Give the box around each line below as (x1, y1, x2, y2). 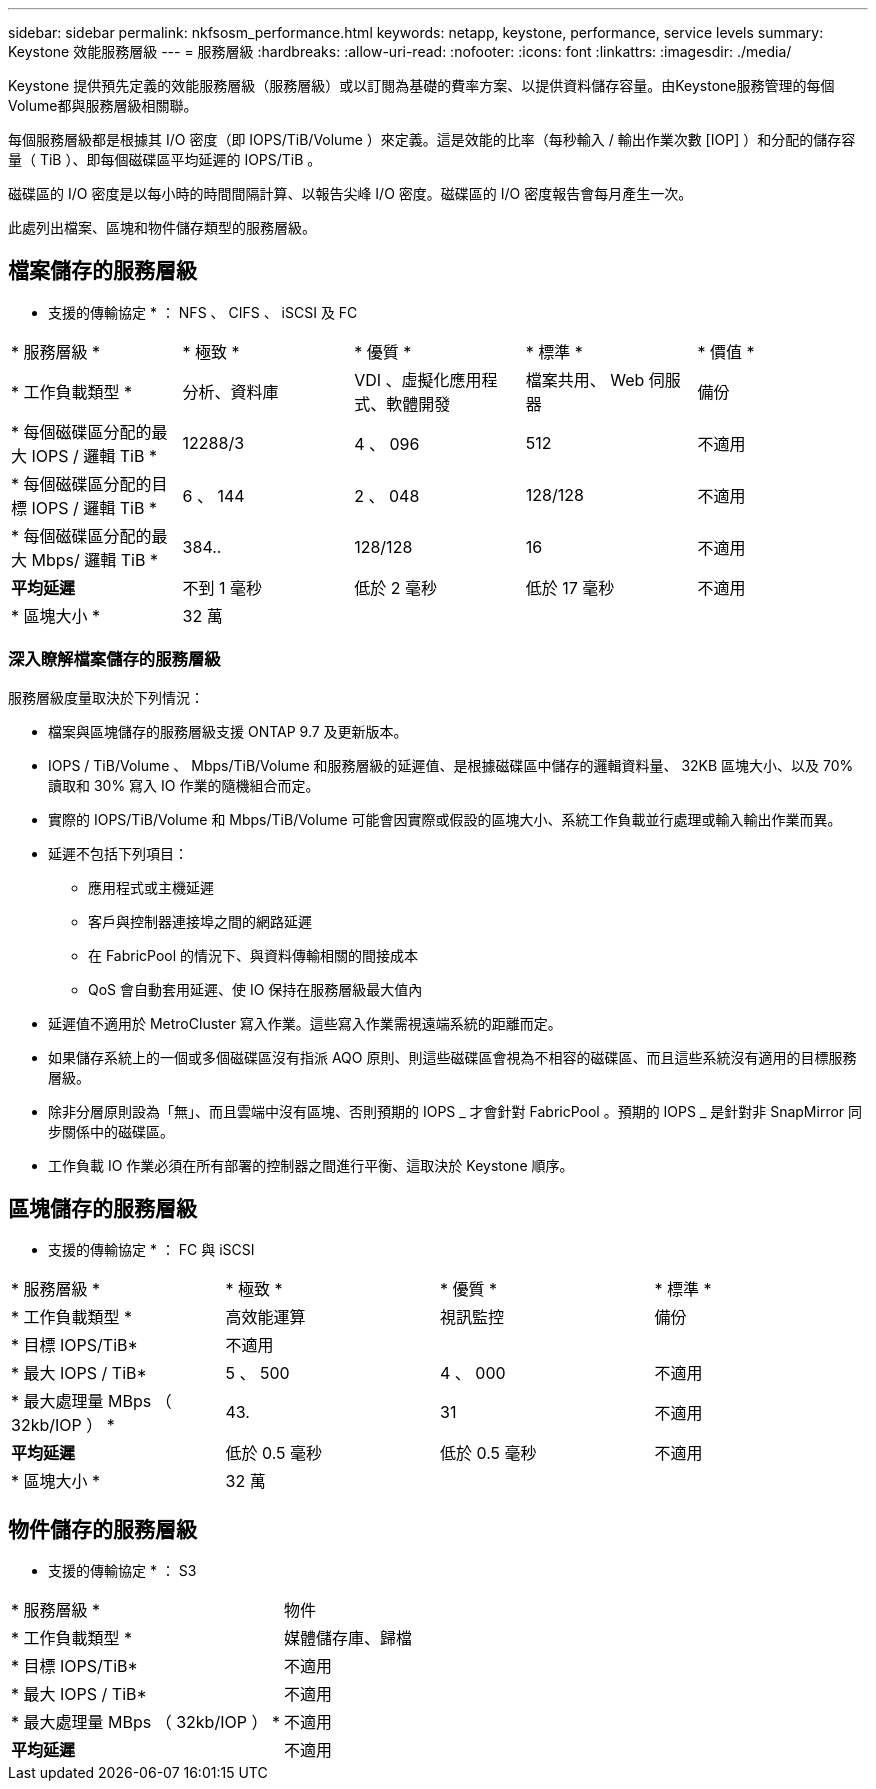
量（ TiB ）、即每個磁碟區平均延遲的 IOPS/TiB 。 (8, 151, 322, 168)
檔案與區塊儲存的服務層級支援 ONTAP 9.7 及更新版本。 (48, 722, 408, 740)
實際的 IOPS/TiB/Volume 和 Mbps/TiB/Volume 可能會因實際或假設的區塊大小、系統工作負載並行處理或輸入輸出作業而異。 (48, 810, 842, 828)
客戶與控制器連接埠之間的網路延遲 (88, 912, 312, 930)
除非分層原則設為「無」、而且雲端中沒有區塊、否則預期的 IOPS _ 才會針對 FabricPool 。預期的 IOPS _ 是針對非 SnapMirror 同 (48, 1102, 863, 1120)
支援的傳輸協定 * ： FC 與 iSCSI (48, 1241, 255, 1259)
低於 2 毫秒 (354, 577, 437, 598)
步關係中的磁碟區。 (48, 1122, 174, 1140)
